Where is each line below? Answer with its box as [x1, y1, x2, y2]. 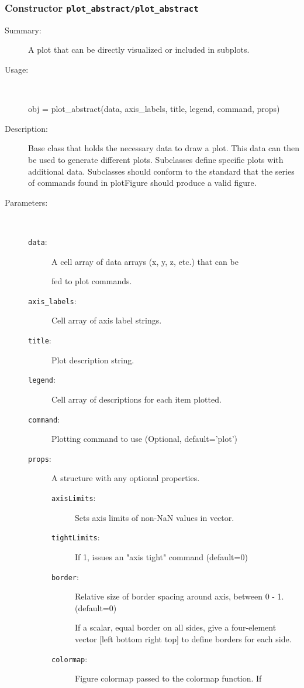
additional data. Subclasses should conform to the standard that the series [28, 165, 295, 177]
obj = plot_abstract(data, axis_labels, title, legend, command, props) [28, 103, 280, 115]
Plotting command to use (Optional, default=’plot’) [51, 432, 238, 445]
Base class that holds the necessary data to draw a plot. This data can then [28, 142, 299, 154]
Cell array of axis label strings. [51, 314, 162, 326]
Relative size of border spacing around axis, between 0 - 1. [75, 590, 284, 602]
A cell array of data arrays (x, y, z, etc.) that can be [51, 255, 239, 267]
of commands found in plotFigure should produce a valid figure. [28, 176, 257, 189]
